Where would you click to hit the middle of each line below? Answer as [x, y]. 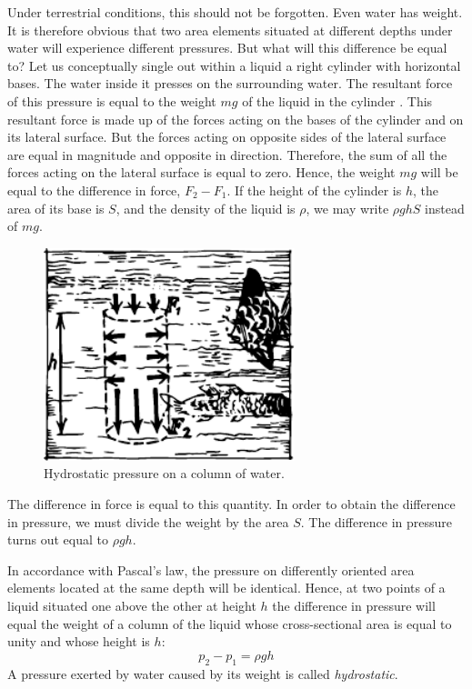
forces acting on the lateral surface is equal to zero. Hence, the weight [201, 172]
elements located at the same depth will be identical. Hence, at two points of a [226, 588]
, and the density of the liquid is [206, 208]
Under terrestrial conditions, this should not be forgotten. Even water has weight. [235, 12]
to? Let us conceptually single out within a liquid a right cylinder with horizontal [234, 65]
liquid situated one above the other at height [132, 605]
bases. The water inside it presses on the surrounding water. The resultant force [230, 83]
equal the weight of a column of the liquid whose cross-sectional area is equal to [230, 623]
